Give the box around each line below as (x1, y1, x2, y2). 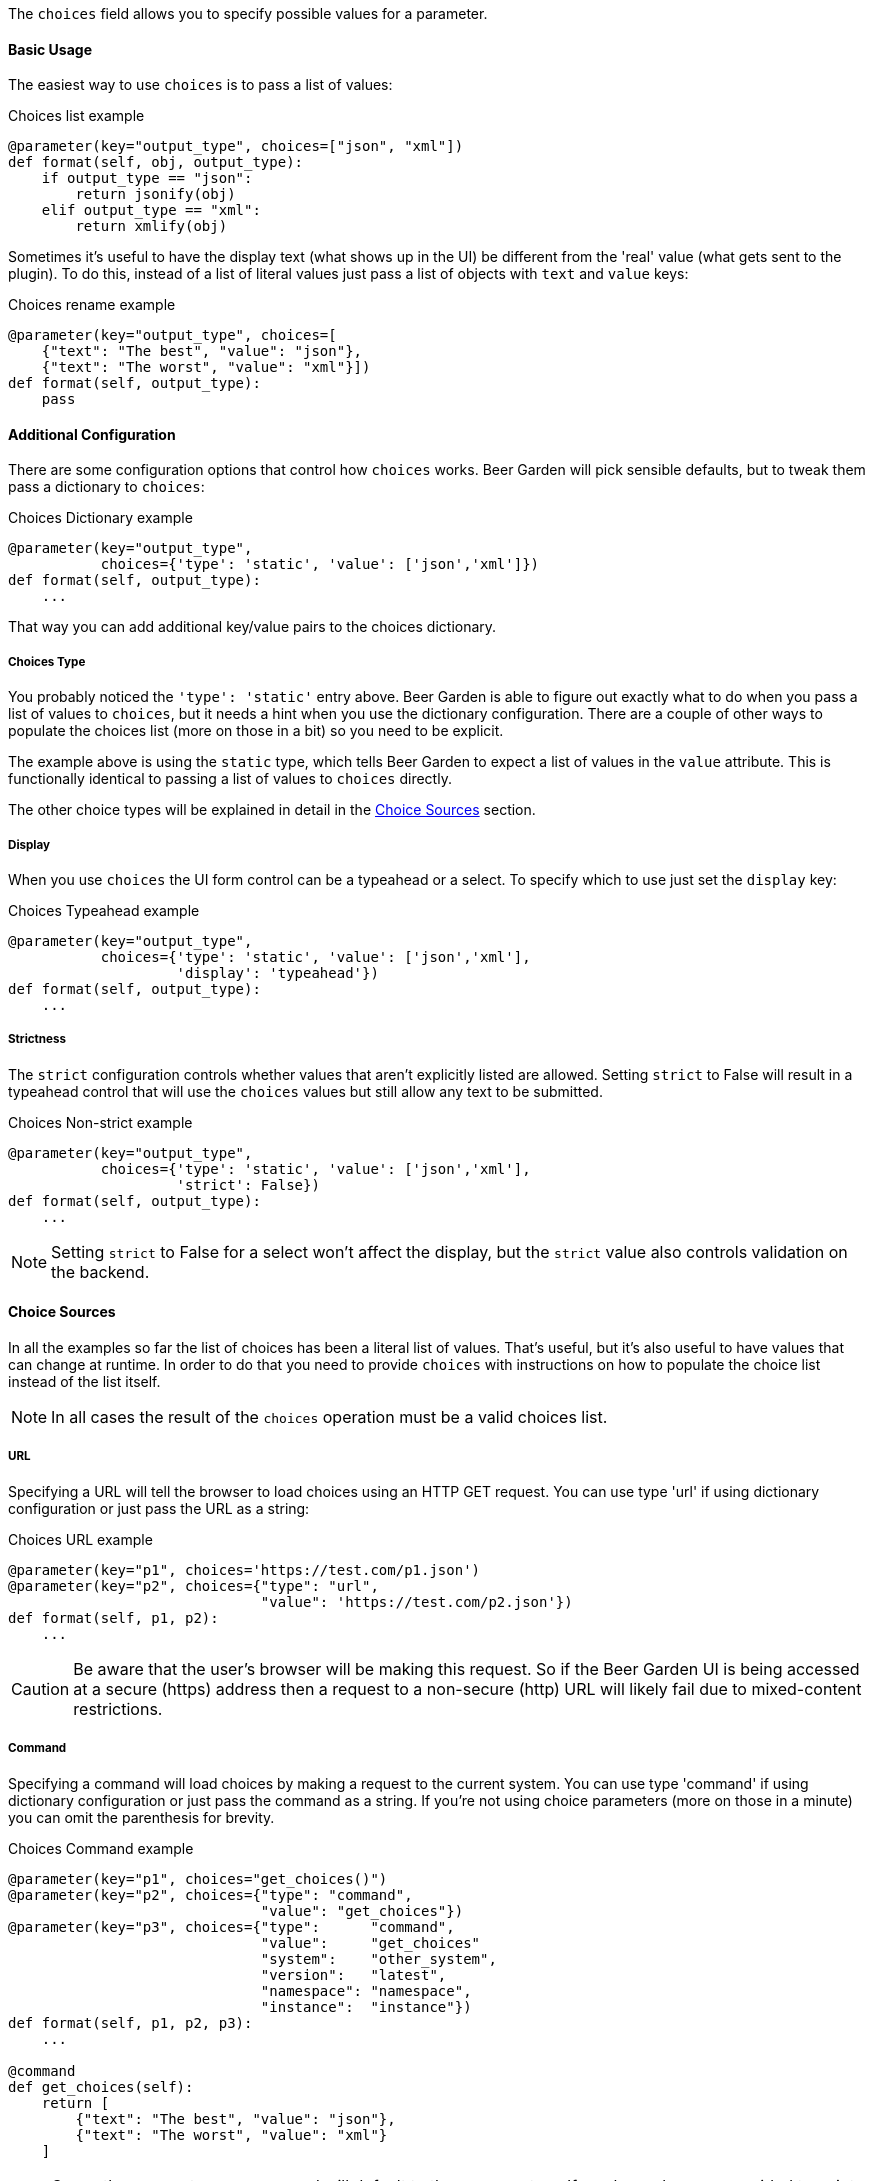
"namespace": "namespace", (260, 1982, 472, 1999)
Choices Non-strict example (8, 1113, 193, 1131)
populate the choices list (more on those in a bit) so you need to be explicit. (8, 722, 504, 740)
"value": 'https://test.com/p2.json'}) (260, 1593, 573, 1610)
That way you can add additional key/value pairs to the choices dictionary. (8, 618, 497, 636)
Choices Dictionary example (8, 509, 193, 527)
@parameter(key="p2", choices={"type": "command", (8, 1886, 413, 1903)
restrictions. (73, 1698, 163, 1719)
